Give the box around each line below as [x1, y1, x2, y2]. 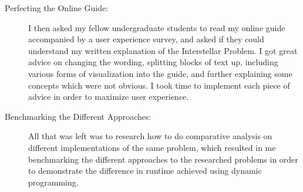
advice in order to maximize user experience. [28, 90, 189, 103]
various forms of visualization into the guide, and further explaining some [28, 67, 292, 79]
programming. [28, 176, 79, 188]
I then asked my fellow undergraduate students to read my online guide [28, 21, 285, 33]
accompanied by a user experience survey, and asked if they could [28, 33, 264, 45]
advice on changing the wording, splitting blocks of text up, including [28, 56, 278, 68]
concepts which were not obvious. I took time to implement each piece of [28, 79, 290, 91]
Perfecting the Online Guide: [5, 2, 109, 14]
